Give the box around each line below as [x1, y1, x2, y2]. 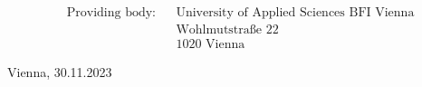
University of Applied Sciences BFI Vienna [176, 6, 415, 20]
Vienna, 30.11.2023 [7, 63, 112, 82]
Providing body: [66, 6, 157, 20]
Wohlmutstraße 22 [176, 24, 279, 37]
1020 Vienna [176, 38, 245, 52]
